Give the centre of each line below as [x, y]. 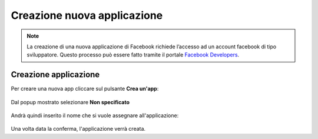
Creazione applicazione [55, 75]
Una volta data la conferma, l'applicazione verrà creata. [78, 129]
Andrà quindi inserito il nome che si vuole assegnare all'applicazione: [95, 115]
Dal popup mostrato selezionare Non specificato [70, 102]
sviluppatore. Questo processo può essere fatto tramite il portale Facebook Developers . [133, 55]
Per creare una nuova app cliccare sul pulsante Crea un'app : [85, 89]
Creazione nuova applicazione [87, 15]
